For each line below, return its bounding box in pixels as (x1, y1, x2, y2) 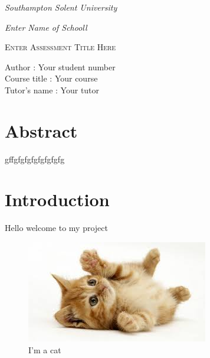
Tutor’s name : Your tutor (5, 83, 100, 96)
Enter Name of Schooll (5, 21, 87, 33)
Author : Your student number (5, 60, 116, 73)
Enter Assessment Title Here (5, 41, 116, 53)
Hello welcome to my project (5, 222, 108, 234)
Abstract (5, 118, 78, 142)
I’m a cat (28, 343, 61, 356)
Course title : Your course (5, 72, 98, 84)
